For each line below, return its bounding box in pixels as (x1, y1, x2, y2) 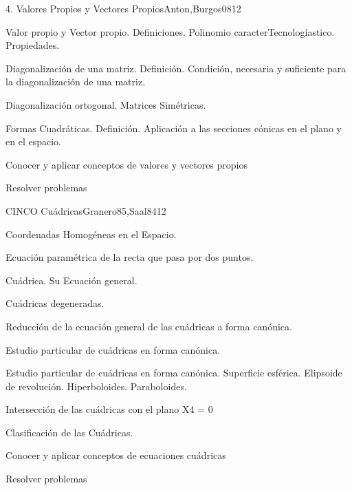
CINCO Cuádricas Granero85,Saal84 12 (5, 203, 166, 217)
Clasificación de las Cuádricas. (5, 425, 133, 439)
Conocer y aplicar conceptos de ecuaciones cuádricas (5, 448, 226, 462)
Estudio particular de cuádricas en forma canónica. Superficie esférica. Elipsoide (5, 365, 342, 380)
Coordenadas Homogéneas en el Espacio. (5, 226, 177, 241)
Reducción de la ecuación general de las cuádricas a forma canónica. (5, 319, 292, 333)
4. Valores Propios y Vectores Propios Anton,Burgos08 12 (5, 1, 241, 15)
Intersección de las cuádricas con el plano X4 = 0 (5, 402, 213, 416)
